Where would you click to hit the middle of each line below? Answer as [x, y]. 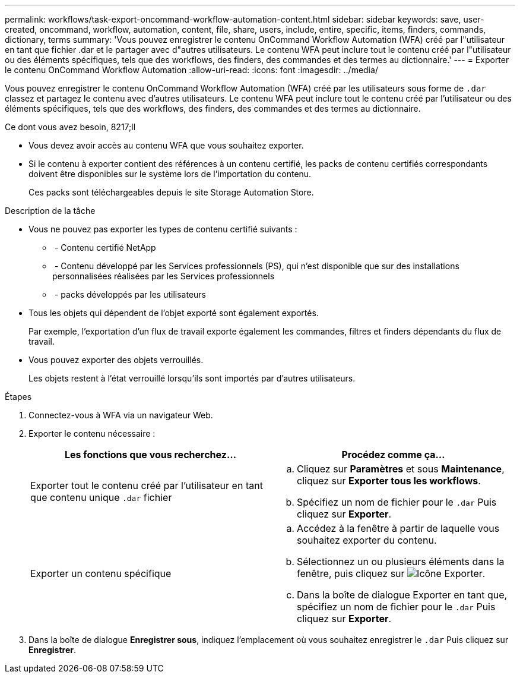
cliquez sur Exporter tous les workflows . [389, 481]
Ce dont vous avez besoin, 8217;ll [70, 127]
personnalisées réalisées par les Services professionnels [164, 276]
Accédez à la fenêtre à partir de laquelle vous [398, 528]
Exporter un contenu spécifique [101, 573]
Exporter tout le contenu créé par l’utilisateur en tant [147, 485]
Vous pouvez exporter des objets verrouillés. [116, 360]
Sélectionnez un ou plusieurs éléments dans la [401, 562]
